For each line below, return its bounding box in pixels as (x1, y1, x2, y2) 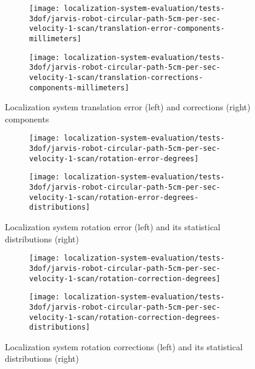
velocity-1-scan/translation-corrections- (29, 73, 203, 82)
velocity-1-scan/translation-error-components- (29, 24, 225, 33)
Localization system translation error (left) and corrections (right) (5, 101, 251, 113)
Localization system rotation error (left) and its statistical (5, 221, 221, 233)
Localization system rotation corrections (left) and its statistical (5, 340, 243, 353)
